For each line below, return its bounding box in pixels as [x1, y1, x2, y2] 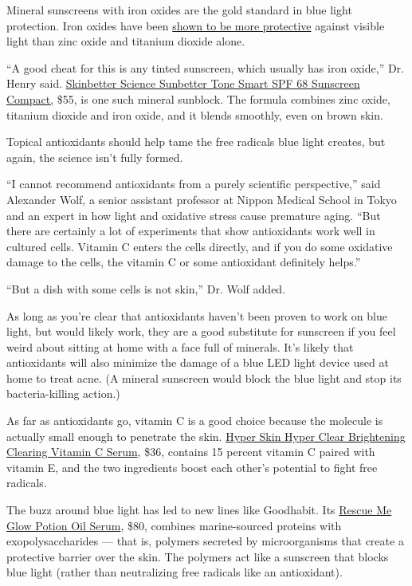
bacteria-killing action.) [6, 385, 120, 402]
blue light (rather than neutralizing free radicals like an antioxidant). [6, 564, 343, 580]
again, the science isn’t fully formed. [6, 148, 183, 165]
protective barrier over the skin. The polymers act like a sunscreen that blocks [6, 548, 389, 564]
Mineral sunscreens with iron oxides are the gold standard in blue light [6, 2, 352, 18]
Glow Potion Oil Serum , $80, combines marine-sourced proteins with [6, 517, 342, 533]
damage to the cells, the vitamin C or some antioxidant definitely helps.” [6, 254, 361, 270]
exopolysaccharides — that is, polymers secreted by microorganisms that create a [6, 533, 404, 549]
